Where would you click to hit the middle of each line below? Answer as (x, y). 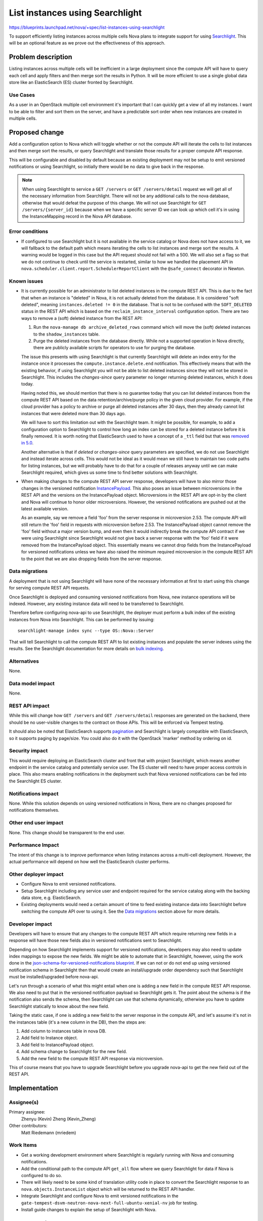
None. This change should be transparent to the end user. (67, 832)
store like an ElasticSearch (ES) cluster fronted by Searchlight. (71, 83)
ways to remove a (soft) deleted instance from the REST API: (82, 318)
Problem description (41, 57)
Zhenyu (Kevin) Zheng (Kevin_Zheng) (58, 1119)
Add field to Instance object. (49, 1038)
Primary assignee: (27, 1112)
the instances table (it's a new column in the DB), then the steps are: (77, 1022)
